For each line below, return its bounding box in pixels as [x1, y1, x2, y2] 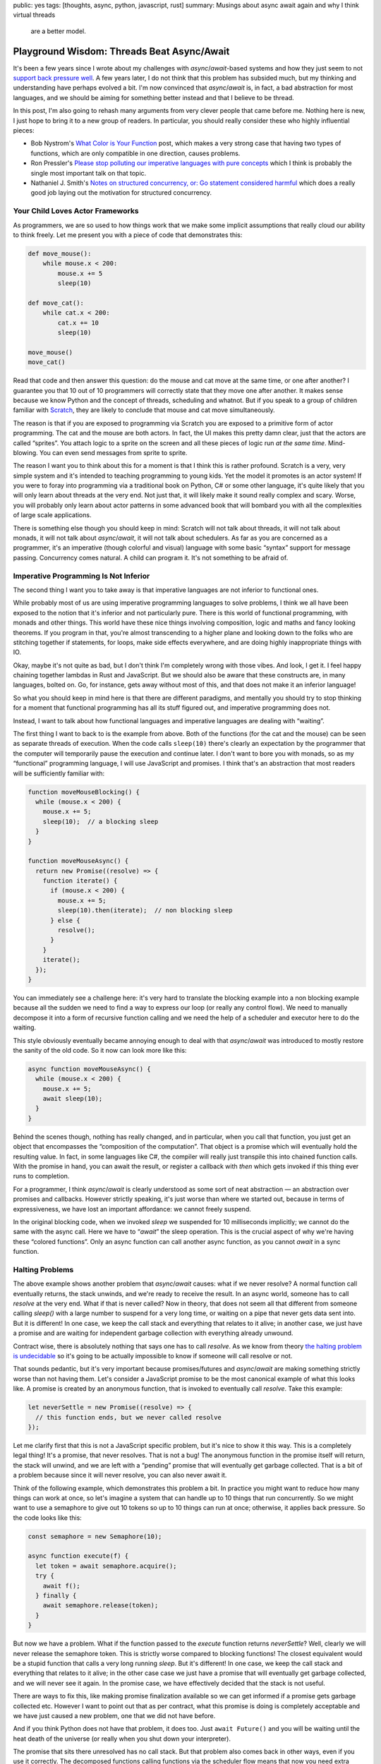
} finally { [35, 1592, 77, 1600]
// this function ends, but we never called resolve [35, 1413, 222, 1421]
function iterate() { [42, 877, 118, 885]
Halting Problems [13, 1264, 74, 1274]
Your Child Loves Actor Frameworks [13, 206, 139, 216]
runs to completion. [13, 1172, 70, 1180]
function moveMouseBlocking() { [28, 787, 140, 796]
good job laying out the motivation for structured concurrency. [30, 188, 212, 197]
